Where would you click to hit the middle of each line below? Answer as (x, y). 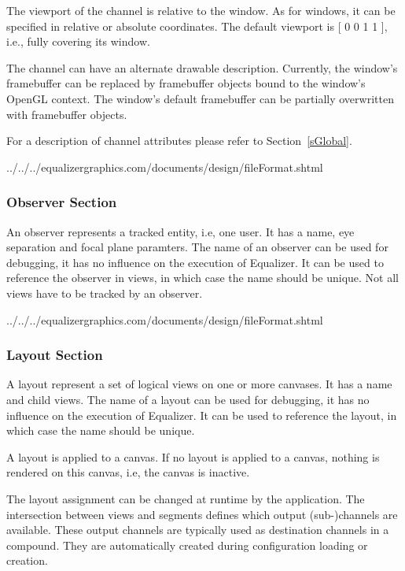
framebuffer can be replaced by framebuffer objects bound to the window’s (186, 83)
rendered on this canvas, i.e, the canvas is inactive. (128, 472)
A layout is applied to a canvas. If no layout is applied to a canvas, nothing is (193, 456)
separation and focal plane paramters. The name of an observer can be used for (197, 247)
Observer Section (62, 202)
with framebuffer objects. (67, 114)
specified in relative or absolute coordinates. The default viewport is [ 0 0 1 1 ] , (197, 26)
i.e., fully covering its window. (78, 41)
